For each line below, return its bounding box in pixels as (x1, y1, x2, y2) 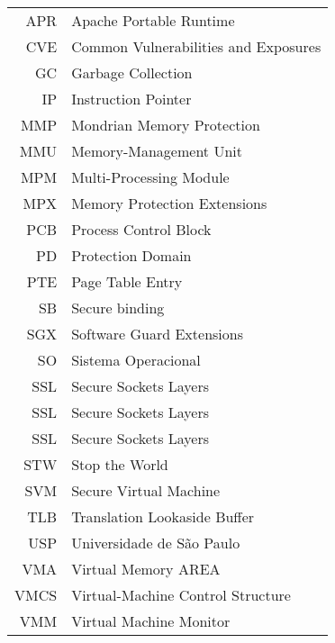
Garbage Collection (71, 62, 193, 83)
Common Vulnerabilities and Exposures (71, 36, 321, 57)
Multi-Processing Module (71, 167, 230, 187)
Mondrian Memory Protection (71, 114, 260, 135)
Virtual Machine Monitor (71, 611, 231, 631)
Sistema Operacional (71, 349, 201, 370)
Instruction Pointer (71, 88, 192, 109)
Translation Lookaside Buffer (71, 506, 255, 527)
